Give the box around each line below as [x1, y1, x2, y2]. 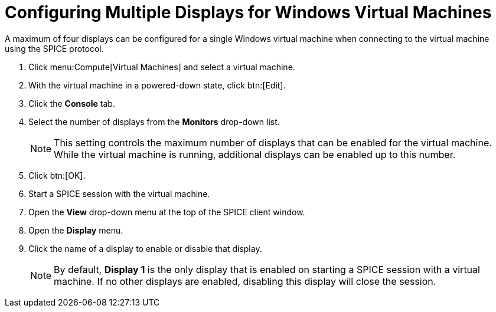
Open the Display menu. [28, 225, 123, 235]
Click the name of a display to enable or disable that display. [28, 243, 262, 254]
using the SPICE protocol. [5, 43, 104, 54]
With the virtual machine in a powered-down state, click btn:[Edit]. [28, 80, 286, 90]
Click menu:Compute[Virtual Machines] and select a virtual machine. [28, 61, 295, 72]
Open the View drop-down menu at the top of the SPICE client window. [28, 206, 305, 217]
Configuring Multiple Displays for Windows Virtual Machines [5, 2, 492, 22]
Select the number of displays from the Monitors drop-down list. [28, 116, 280, 127]
